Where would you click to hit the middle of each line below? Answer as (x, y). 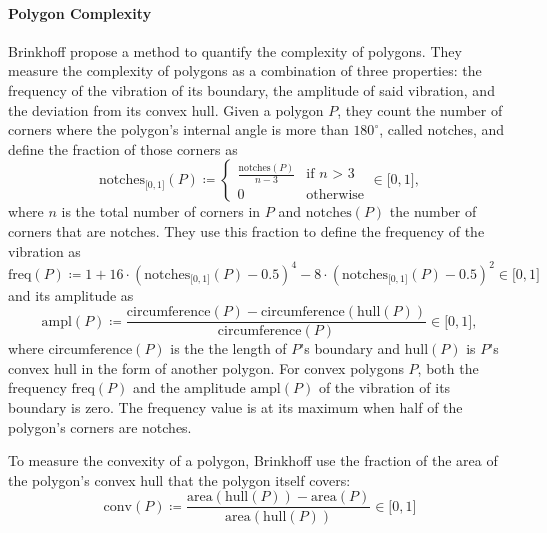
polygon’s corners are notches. (100, 426)
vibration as (44, 250)
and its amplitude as (71, 294)
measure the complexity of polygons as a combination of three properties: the (245, 70)
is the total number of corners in (161, 211)
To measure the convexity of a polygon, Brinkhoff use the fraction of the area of (253, 460)
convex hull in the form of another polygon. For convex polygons (206, 367)
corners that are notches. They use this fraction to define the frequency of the (246, 230)
